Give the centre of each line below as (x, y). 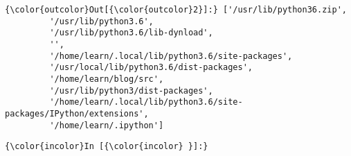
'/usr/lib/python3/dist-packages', (131, 90)
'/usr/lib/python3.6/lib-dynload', (131, 33)
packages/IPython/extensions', (77, 113)
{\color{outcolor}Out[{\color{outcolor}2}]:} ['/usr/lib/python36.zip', (176, 10)
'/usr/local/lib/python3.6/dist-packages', (151, 68)
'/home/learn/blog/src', (107, 79)
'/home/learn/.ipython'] (107, 125)
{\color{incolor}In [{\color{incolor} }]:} (107, 147)
